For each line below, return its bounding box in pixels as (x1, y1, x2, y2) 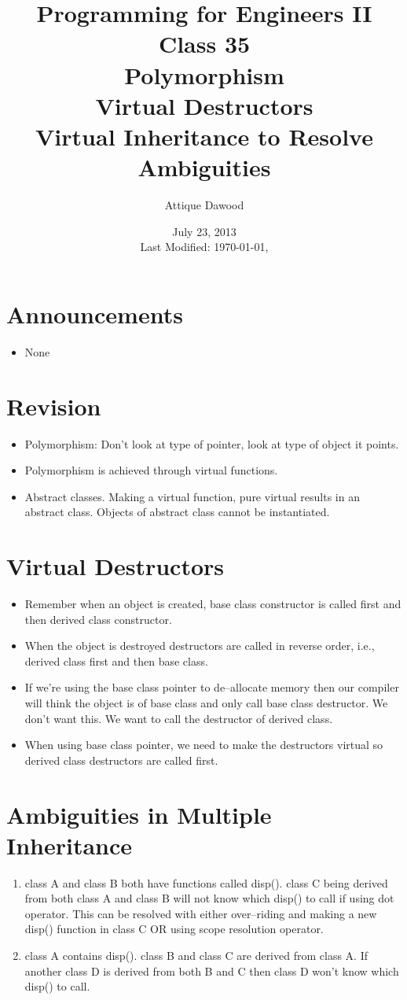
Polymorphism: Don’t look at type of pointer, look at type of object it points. (24, 435, 399, 452)
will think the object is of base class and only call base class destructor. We (24, 694, 388, 710)
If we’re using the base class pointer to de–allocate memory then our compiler (24, 679, 399, 696)
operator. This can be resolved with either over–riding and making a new (24, 905, 377, 921)
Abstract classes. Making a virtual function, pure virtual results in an (24, 488, 360, 504)
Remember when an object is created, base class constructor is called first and (24, 596, 401, 611)
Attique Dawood (164, 197, 244, 213)
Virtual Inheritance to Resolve (35, 120, 373, 152)
